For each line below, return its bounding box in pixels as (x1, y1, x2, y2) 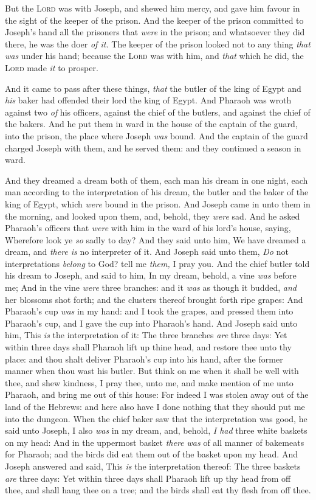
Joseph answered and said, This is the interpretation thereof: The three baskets (5, 459, 301, 472)
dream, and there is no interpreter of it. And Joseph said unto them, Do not (5, 245, 289, 258)
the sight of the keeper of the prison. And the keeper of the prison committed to (5, 13, 304, 26)
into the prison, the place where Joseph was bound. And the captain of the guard (5, 129, 308, 142)
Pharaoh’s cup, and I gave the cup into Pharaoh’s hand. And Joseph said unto (5, 316, 298, 329)
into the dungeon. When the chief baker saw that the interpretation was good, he (5, 412, 307, 425)
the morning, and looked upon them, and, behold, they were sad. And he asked (5, 209, 300, 222)
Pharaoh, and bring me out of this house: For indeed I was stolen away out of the (5, 388, 309, 401)
